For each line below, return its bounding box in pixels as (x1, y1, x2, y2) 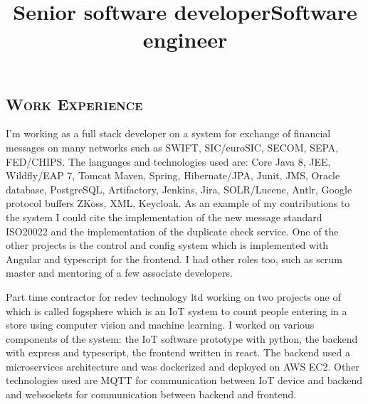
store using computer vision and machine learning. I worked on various (6, 317, 315, 332)
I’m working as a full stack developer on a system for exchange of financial (6, 126, 331, 141)
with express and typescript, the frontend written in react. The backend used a (6, 345, 350, 360)
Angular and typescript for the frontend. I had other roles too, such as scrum (6, 251, 342, 266)
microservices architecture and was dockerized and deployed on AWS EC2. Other (6, 358, 359, 373)
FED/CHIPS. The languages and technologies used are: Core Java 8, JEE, (6, 154, 331, 169)
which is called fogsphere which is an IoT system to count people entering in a (6, 303, 347, 318)
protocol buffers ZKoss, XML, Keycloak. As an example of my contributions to (6, 196, 350, 211)
